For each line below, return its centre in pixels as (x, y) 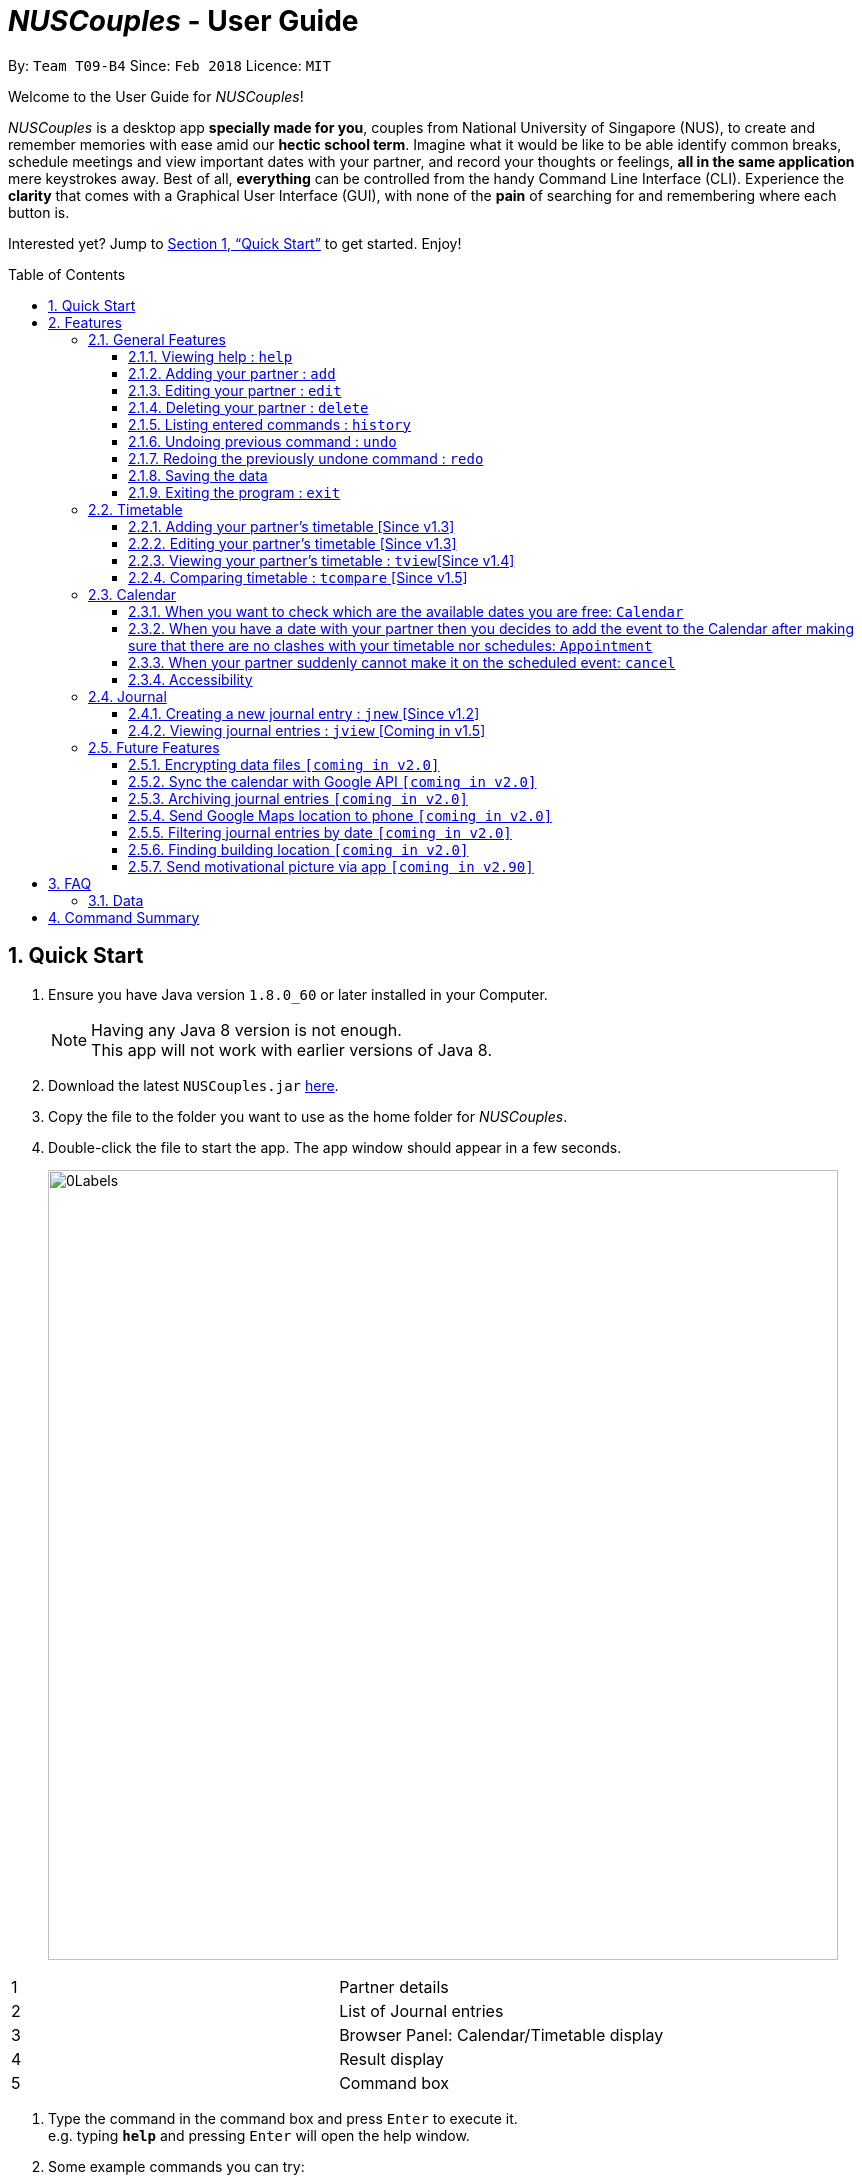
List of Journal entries (421, 2010)
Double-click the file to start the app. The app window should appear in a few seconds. (335, 1147)
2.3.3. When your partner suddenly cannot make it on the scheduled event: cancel (402, 662)
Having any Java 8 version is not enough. (246, 1029)
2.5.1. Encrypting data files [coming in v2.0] (284, 764)
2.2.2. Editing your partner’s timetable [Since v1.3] (292, 543)
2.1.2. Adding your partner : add (232, 373)
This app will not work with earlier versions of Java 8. (291, 1049)
